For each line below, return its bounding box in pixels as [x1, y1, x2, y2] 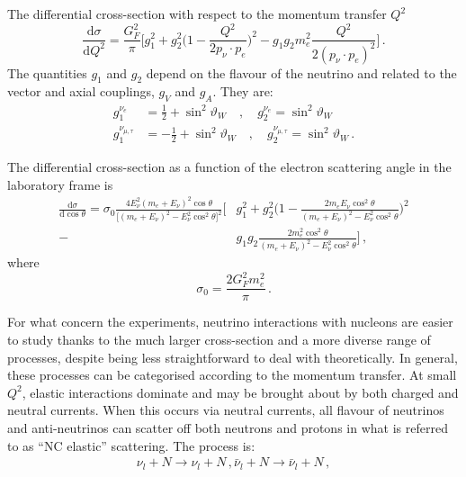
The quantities [7, 63, 87, 82]
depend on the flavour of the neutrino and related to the [146, 63, 457, 82]
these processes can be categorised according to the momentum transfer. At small [7, 365, 457, 384]
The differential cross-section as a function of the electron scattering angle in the [7, 157, 452, 176]
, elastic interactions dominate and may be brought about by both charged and [22, 382, 459, 401]
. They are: [212, 82, 273, 101]
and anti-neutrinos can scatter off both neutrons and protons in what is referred [7, 418, 448, 437]
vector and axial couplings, [7, 82, 155, 101]
